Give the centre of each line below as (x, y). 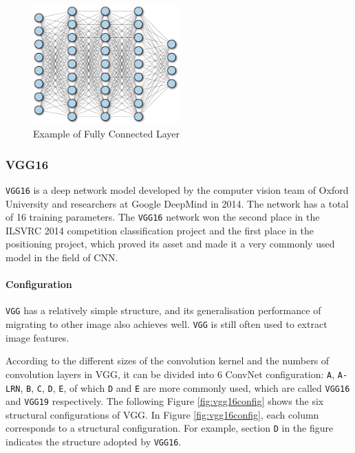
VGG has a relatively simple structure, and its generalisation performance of (163, 310)
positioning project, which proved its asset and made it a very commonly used (170, 244)
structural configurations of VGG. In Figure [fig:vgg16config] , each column (162, 414)
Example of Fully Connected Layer (106, 134)
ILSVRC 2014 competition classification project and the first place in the (160, 230)
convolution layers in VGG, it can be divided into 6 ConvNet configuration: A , (170, 374)
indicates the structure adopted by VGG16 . (94, 442)
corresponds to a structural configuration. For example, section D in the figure (170, 428)
